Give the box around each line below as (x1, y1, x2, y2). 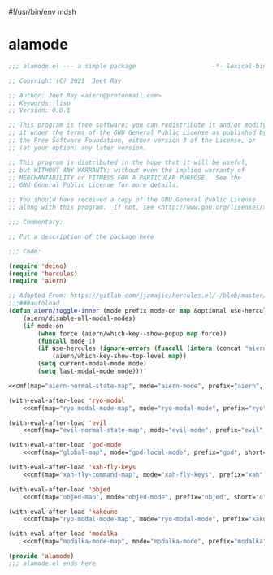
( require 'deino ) (8, 262, 67, 270)
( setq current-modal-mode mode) (37, 360, 148, 368)
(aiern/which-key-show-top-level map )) (51, 352, 187, 361)
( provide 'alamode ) (8, 552, 75, 560)
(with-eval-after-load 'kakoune (8, 508, 118, 516)
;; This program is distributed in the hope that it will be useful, (8, 158, 249, 166)
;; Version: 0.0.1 (8, 106, 71, 115)
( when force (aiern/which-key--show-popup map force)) (37, 329, 227, 338)
